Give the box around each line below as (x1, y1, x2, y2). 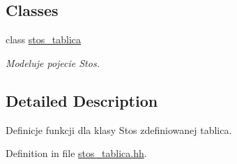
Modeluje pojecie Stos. (6, 55, 100, 70)
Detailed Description (6, 89, 158, 111)
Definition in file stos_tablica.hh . (6, 146, 147, 161)
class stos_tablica (6, 32, 82, 47)
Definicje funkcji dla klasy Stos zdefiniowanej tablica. (6, 122, 232, 137)
